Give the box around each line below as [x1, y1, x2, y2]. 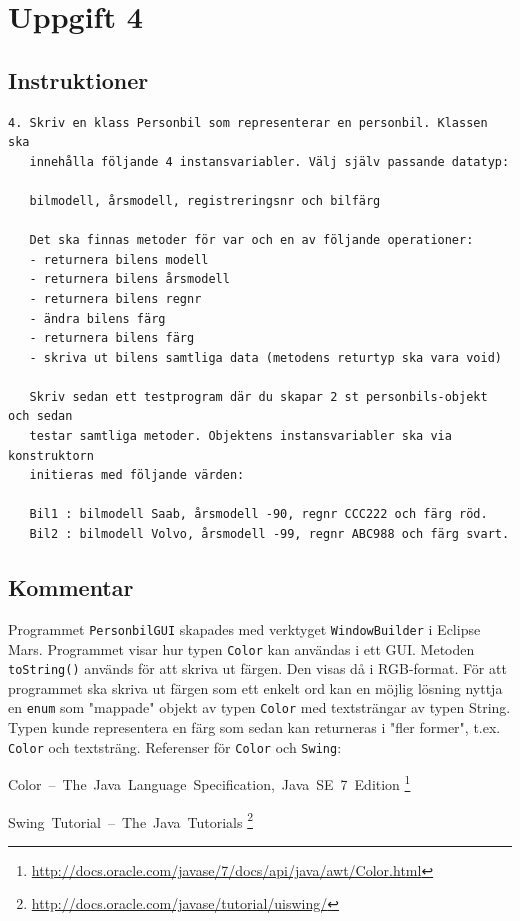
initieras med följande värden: [29, 468, 245, 483]
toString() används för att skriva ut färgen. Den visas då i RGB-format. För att [8, 658, 507, 679]
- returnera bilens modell [29, 252, 209, 267]
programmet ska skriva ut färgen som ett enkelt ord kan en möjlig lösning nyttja [8, 677, 503, 698]
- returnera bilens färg [29, 331, 195, 346]
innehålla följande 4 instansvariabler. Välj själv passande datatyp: [29, 154, 510, 169]
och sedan [8, 409, 73, 424]
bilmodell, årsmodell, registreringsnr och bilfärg [29, 193, 381, 208]
